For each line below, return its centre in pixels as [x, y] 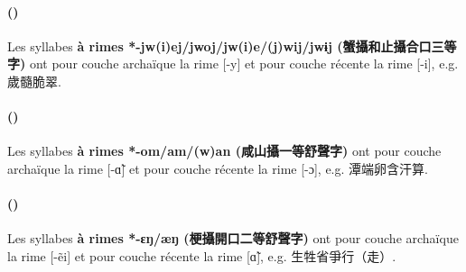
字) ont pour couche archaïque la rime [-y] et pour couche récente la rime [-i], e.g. [233, 63]
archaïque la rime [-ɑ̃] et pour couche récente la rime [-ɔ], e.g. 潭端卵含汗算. [218, 168]
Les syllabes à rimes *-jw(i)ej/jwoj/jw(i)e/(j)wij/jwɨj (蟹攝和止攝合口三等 [232, 45]
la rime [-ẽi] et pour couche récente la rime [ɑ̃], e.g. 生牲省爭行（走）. [202, 255]
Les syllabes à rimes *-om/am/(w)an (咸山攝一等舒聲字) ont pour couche [224, 151]
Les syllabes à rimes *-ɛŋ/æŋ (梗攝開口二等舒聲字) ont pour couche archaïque [233, 238]
